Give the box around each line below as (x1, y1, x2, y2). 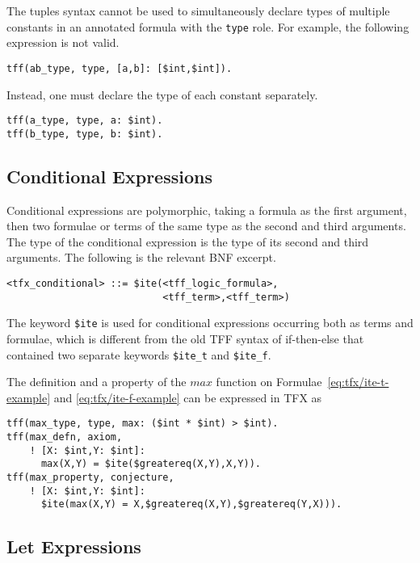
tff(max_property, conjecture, (6, 472, 174, 484)
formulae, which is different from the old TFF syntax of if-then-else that (6, 330, 364, 347)
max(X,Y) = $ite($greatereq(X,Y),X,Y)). (40, 458, 261, 470)
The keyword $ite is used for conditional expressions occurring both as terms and (6, 314, 414, 331)
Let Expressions (6, 534, 141, 559)
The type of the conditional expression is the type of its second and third (6, 233, 369, 250)
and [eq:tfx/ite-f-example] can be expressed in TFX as (53, 389, 322, 405)
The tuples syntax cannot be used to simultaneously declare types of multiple (6, 2, 390, 19)
